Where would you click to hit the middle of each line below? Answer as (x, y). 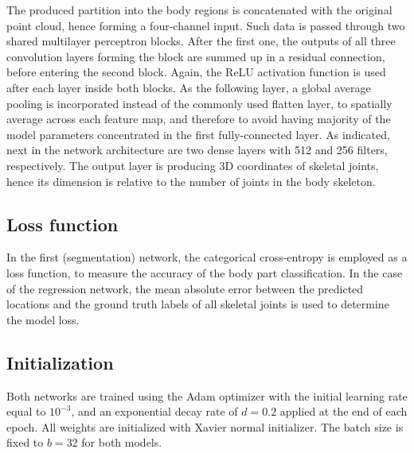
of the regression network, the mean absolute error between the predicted (185, 288)
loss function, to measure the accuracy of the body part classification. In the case (205, 272)
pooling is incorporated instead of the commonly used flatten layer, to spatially (199, 103)
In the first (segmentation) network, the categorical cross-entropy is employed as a (207, 257)
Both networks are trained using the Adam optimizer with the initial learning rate (207, 395)
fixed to (25, 442)
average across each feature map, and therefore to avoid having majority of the (199, 119)
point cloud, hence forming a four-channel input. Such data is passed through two (206, 25)
